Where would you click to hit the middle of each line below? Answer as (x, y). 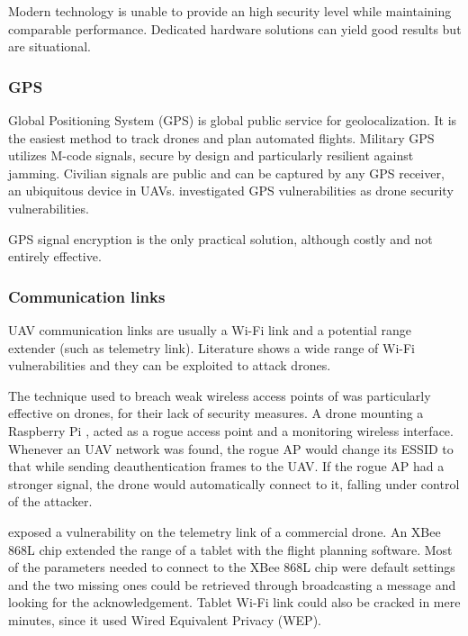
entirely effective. (55, 256)
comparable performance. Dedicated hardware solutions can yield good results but (235, 28)
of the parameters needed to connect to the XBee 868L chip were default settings (232, 567)
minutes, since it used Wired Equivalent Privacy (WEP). (165, 619)
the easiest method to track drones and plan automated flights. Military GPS (221, 137)
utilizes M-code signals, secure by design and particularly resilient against (211, 155)
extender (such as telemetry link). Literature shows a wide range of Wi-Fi (211, 347)
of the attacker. (50, 501)
